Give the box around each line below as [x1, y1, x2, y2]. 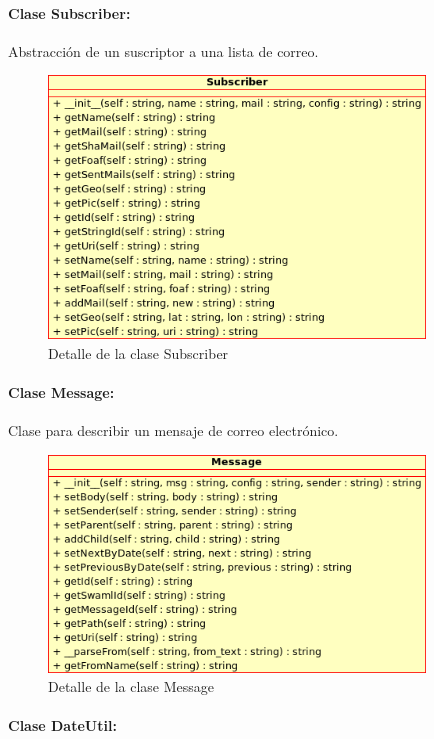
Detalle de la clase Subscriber [48, 342, 229, 363]
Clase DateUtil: [8, 715, 117, 736]
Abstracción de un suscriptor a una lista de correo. [8, 40, 319, 61]
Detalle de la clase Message [48, 676, 215, 697]
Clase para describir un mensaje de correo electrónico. [8, 420, 339, 441]
